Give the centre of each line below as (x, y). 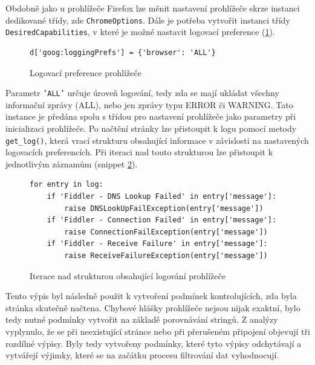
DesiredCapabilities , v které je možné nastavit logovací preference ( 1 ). (140, 32)
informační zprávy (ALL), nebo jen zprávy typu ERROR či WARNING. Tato (149, 104)
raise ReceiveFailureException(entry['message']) (166, 255)
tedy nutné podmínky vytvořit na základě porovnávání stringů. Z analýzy (142, 319)
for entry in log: (67, 185)
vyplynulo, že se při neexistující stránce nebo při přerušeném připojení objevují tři (158, 331)
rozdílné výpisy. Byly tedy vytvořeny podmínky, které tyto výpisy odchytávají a (154, 343)
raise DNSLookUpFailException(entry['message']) (164, 208)
